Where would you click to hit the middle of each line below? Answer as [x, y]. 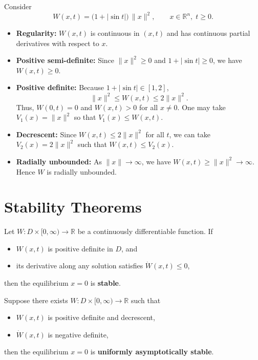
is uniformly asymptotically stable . [152, 352]
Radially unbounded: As [59, 161]
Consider [18, 6]
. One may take [201, 107]
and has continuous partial [208, 33]
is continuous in [115, 33]
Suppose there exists [36, 300]
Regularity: [36, 33]
